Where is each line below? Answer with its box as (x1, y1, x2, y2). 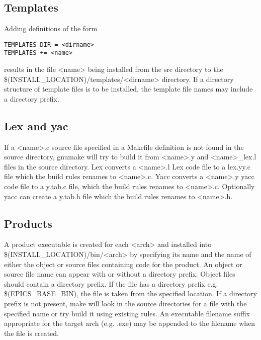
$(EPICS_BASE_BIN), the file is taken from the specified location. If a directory (4, 288, 257, 299)
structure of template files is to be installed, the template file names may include (4, 83, 253, 94)
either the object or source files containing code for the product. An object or (4, 259, 242, 269)
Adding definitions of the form (4, 23, 98, 34)
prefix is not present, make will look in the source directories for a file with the (4, 298, 247, 309)
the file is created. (4, 327, 59, 338)
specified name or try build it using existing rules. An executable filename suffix (4, 308, 250, 318)
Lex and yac (4, 118, 68, 133)
